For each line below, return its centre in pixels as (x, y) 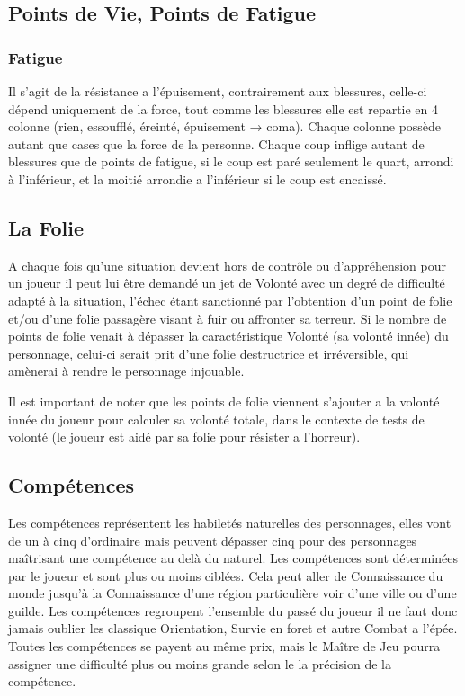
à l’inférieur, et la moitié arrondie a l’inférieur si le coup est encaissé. (197, 178)
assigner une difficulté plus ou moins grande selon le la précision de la (200, 663)
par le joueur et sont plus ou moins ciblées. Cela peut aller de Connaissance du (226, 575)
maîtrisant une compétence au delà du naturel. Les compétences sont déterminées (233, 558)
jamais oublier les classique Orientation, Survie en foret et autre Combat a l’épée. (233, 628)
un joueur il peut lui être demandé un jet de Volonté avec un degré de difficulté (227, 283)
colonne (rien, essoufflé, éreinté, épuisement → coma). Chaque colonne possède (225, 126)
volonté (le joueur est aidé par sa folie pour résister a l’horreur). (184, 437)
